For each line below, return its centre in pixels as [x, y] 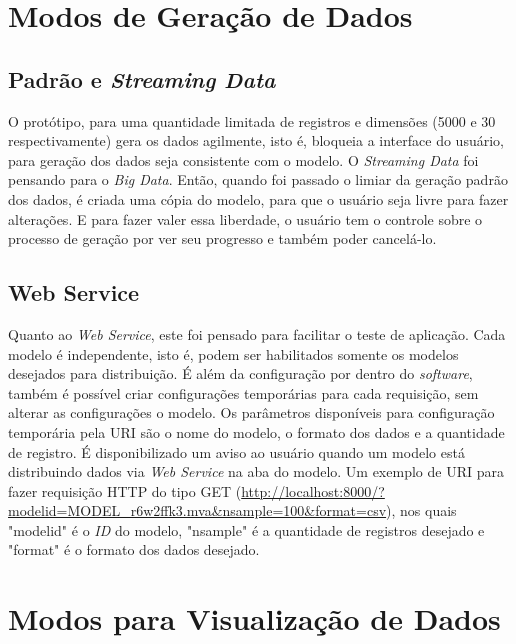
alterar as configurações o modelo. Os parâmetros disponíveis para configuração [251, 412]
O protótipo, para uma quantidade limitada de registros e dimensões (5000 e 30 [252, 120]
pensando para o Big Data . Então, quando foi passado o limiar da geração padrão [258, 179]
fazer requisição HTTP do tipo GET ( [125, 490]
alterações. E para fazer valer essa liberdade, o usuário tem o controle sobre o [245, 218]
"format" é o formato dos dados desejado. [134, 549]
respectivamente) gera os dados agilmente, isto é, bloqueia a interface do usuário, [256, 140]
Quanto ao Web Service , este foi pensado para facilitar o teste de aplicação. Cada [257, 333]
